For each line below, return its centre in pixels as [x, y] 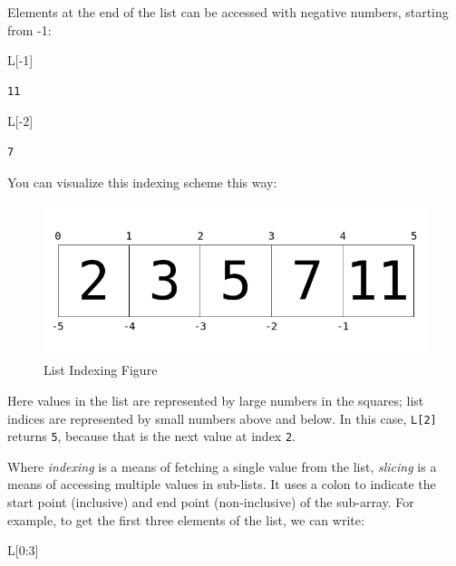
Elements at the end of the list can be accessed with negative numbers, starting [228, 12]
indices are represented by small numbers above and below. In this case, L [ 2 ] [222, 418]
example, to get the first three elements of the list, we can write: [186, 519]
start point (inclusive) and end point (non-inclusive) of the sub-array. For [211, 502]
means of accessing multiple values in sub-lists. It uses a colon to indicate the [222, 484]
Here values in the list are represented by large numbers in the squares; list [216, 400]
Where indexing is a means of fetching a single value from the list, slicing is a [222, 466]
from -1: [29, 29]
